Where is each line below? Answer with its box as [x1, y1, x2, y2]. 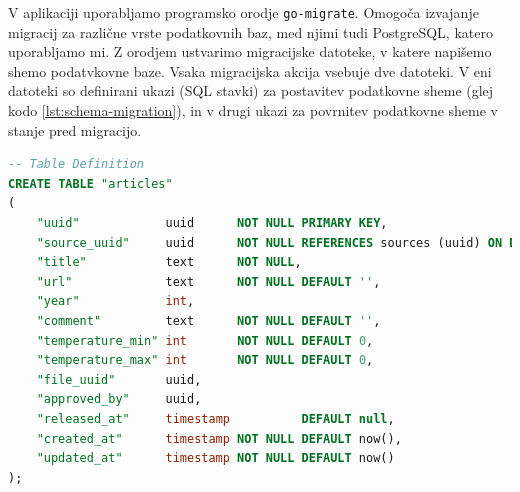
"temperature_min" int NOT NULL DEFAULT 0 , [36, 333, 374, 348]
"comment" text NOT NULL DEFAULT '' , [36, 313, 381, 328]
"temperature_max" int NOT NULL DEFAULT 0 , [36, 353, 374, 368]
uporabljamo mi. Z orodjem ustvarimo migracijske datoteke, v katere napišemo [8, 41, 492, 62]
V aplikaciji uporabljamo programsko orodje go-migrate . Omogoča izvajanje [8, 2, 479, 22]
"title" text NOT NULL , [36, 255, 302, 270]
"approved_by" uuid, [36, 392, 202, 407]
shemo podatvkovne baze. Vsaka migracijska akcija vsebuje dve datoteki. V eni [8, 60, 492, 81]
